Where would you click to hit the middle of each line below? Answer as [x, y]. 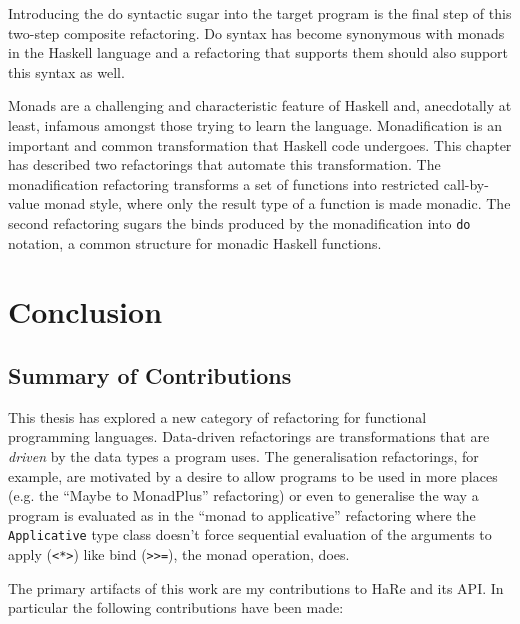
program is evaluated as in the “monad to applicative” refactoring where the [242, 514]
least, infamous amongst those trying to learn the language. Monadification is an [255, 124]
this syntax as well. [66, 71]
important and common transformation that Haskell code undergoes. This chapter [260, 144]
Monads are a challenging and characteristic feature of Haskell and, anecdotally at [260, 105]
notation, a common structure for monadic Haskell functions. [195, 242]
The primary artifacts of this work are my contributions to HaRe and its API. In [256, 587]
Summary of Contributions [150, 374]
